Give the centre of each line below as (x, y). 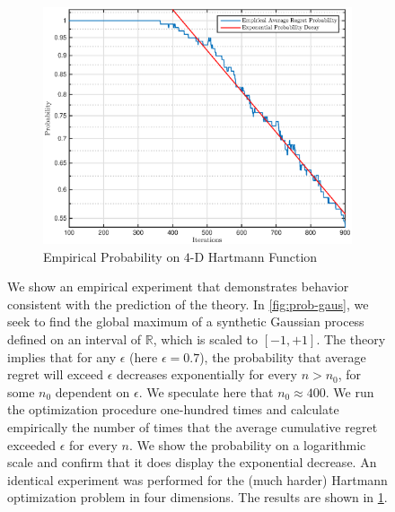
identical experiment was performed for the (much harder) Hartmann (197, 479)
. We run (350, 391)
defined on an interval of (75, 339)
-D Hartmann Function (254, 256)
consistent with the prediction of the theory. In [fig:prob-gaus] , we (188, 304)
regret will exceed (56, 374)
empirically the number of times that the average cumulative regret (193, 426)
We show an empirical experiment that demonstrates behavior (178, 286)
